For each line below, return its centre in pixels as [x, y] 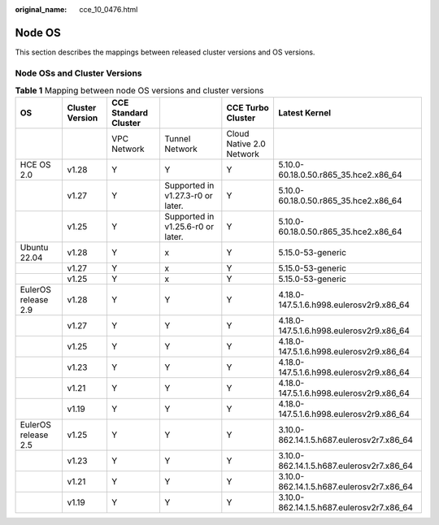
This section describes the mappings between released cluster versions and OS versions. [165, 52]
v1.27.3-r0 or [189, 196]
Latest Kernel [304, 113]
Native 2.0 [246, 144]
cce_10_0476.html [109, 9]
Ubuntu [34, 248]
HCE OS [35, 165]
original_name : [41, 9]
